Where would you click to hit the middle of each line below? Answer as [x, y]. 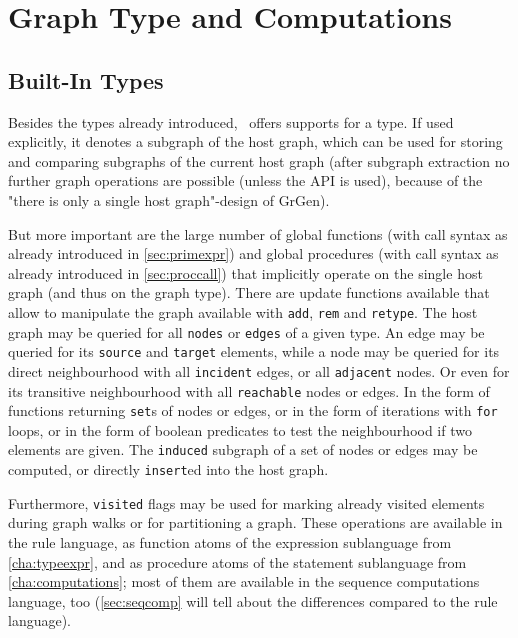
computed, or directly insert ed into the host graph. [168, 469]
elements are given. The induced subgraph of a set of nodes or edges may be [243, 449]
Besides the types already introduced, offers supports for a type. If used [231, 121]
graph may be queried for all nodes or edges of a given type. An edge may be [246, 331]
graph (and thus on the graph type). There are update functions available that [249, 292]
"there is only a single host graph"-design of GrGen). [169, 199]
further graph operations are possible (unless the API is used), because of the [245, 180]
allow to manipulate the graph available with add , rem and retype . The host [243, 311]
